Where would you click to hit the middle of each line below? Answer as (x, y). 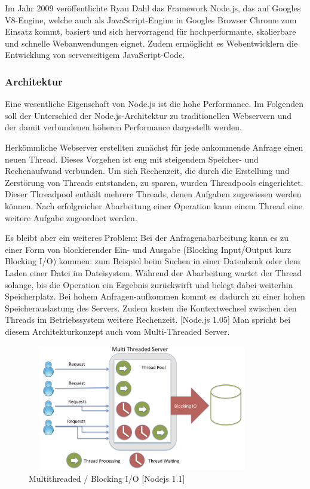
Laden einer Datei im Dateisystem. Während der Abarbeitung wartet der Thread (154, 272)
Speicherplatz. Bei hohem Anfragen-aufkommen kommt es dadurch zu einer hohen (155, 296)
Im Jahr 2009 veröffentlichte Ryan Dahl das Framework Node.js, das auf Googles (153, 8)
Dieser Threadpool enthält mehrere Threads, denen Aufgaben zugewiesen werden (153, 194)
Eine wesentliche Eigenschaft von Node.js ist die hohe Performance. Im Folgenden (154, 104)
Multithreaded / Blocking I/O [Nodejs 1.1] (107, 478)
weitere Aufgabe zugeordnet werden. (71, 217)
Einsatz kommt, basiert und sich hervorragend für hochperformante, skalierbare (151, 31)
